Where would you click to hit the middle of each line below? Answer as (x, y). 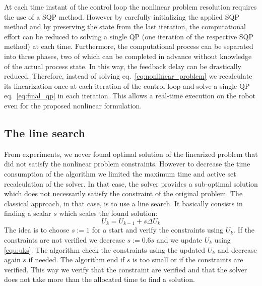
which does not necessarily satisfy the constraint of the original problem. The (123, 193)
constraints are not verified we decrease (64, 239)
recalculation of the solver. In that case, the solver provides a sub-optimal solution (131, 183)
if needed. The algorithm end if (77, 260)
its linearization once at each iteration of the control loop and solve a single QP (127, 85)
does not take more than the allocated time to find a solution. (100, 279)
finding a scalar (28, 213)
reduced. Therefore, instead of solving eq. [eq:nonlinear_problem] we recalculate (128, 76)
